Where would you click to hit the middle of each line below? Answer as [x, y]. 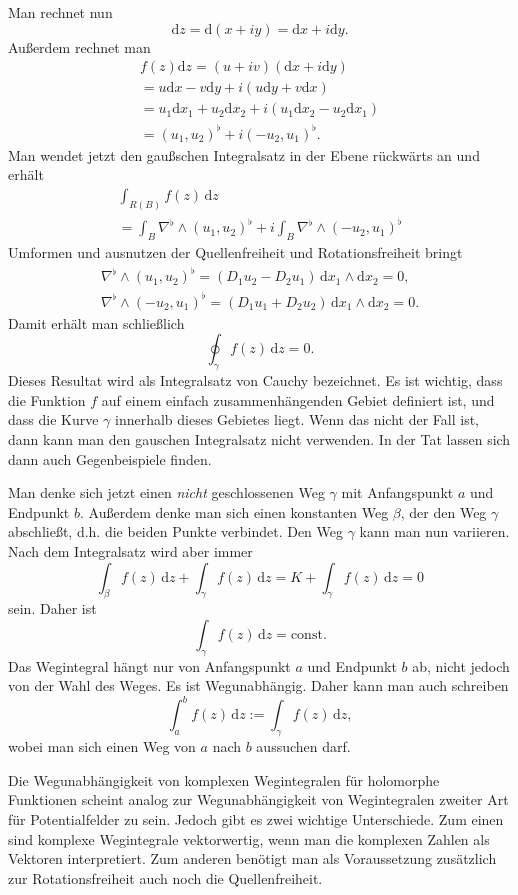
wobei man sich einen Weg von [102, 746]
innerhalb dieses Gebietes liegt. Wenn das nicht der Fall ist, [297, 419]
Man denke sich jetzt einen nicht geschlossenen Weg [166, 492]
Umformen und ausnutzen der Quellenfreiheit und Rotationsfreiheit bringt [235, 252]
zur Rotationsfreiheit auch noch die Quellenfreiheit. [165, 877]
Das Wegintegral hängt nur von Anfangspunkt [149, 665]
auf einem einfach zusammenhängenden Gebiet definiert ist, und [298, 399]
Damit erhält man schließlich [96, 322]
